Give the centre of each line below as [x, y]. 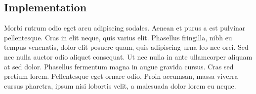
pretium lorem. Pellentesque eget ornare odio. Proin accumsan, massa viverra [121, 76]
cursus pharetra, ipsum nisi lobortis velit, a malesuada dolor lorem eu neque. [120, 85]
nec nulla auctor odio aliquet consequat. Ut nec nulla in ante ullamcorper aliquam [128, 56]
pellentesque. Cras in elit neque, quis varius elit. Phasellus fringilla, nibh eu [118, 37]
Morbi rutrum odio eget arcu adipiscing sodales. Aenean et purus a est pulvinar [125, 28]
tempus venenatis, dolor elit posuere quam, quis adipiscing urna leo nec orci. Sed [126, 47]
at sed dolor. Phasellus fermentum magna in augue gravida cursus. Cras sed [119, 66]
